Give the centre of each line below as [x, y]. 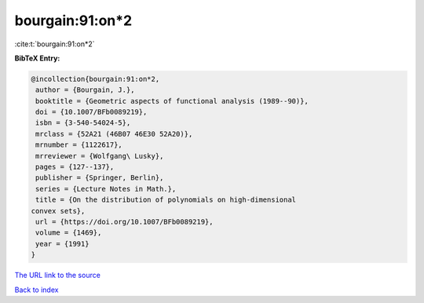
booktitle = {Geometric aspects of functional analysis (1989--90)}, [172, 101]
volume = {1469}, [69, 233]
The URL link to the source [58, 276]
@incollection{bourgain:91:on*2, [95, 79]
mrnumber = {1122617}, [79, 145]
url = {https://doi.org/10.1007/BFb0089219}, [124, 222]
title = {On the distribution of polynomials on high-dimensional [166, 200]
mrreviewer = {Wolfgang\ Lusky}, [100, 156]
